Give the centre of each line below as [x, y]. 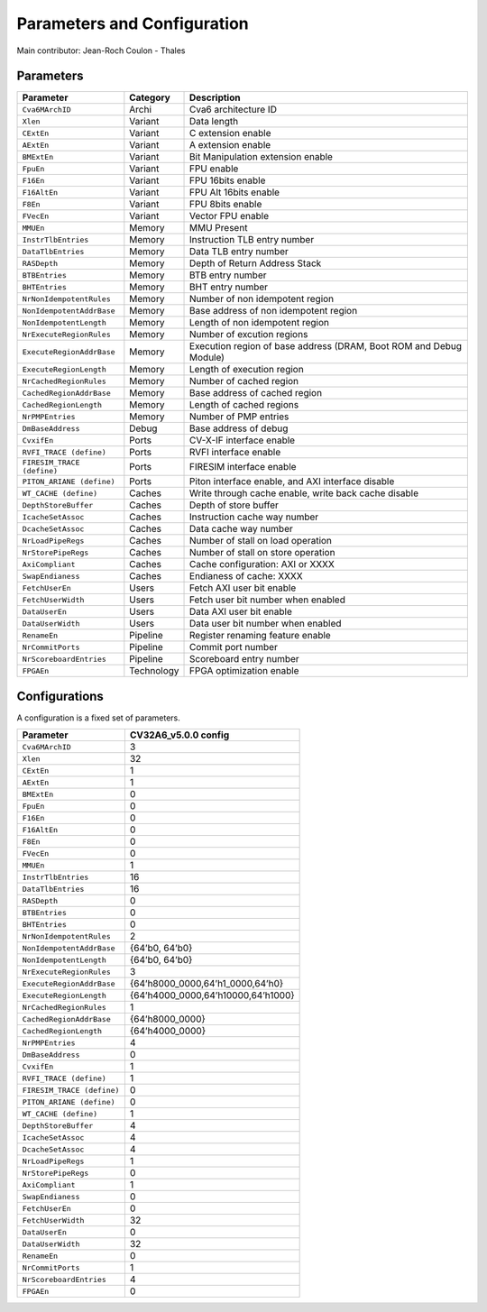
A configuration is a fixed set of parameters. [98, 718]
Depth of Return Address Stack [256, 263]
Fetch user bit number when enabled [268, 600]
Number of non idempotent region [262, 299]
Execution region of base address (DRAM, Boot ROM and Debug [326, 346]
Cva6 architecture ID [233, 110]
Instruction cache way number [254, 517]
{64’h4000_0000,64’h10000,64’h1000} [212, 995]
